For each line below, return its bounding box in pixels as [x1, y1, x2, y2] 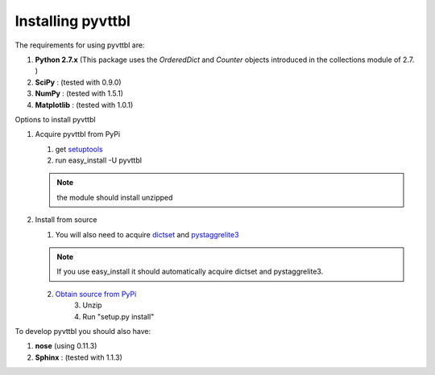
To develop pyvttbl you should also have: [14, 326, 151, 336]
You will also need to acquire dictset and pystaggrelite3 [55, 229, 239, 239]
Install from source [35, 215, 97, 225]
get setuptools [55, 144, 104, 154]
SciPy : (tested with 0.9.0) [35, 77, 122, 87]
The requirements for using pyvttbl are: [14, 40, 145, 50]
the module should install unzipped [56, 192, 173, 202]
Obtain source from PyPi [55, 289, 137, 299]
